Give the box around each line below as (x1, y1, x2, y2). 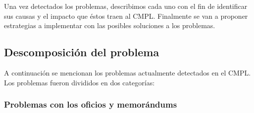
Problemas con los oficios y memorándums (4, 98, 177, 111)
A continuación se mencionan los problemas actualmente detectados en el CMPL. (4, 67, 251, 77)
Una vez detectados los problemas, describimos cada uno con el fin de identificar (4, 1, 248, 11)
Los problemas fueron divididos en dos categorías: (4, 77, 155, 87)
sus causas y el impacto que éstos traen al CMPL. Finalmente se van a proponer (4, 10, 248, 21)
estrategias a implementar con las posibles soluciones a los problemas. (4, 20, 215, 31)
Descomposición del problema (4, 44, 159, 60)
